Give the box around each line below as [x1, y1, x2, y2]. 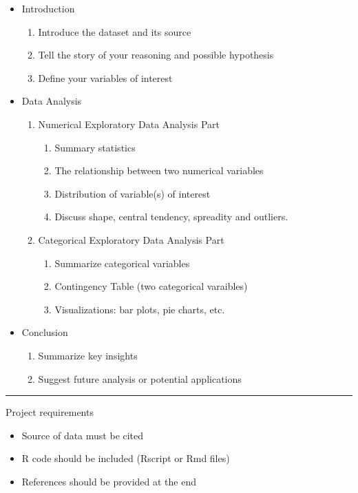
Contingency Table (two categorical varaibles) [54, 279, 248, 293]
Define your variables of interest [38, 70, 173, 85]
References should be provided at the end [21, 474, 196, 488]
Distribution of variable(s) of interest [54, 186, 211, 200]
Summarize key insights [38, 348, 138, 362]
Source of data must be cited [21, 428, 144, 442]
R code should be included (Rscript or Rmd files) [21, 451, 230, 465]
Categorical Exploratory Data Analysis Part [38, 232, 224, 246]
